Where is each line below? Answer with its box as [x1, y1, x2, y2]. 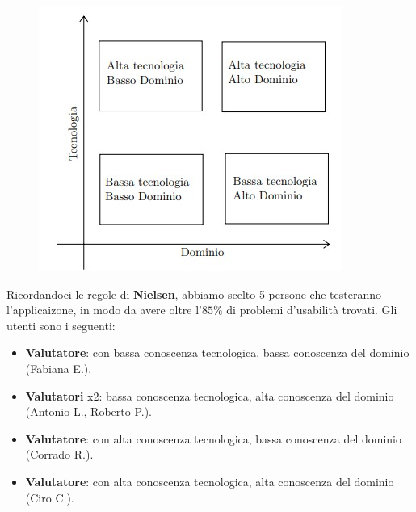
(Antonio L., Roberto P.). [25, 403, 153, 420]
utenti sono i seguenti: [6, 317, 116, 334]
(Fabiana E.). [25, 359, 92, 376]
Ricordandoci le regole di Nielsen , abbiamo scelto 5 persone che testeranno [6, 285, 381, 302]
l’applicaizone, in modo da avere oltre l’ [6, 301, 202, 318]
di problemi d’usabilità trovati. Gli [226, 301, 397, 318]
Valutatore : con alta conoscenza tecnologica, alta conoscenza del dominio [25, 472, 394, 489]
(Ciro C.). [25, 489, 74, 506]
